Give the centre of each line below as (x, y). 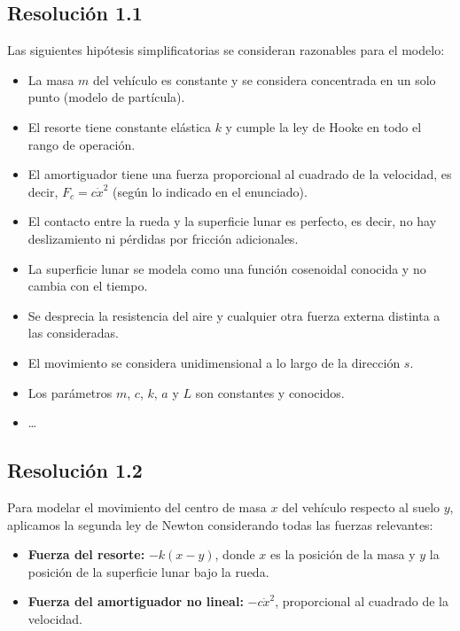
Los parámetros (70, 392)
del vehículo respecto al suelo (361, 506)
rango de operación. (82, 144)
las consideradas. (73, 333)
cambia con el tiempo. (88, 286)
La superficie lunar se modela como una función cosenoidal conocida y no (227, 268)
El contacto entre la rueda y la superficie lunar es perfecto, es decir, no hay (232, 221)
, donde (235, 554)
